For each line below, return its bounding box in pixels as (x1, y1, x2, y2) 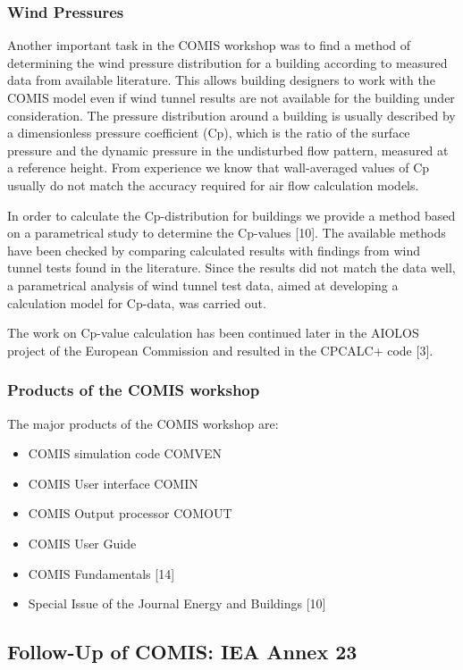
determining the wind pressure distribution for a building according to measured (7, 53, 448, 71)
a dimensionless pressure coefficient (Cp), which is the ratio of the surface (7, 123, 410, 142)
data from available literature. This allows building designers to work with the (7, 71, 435, 89)
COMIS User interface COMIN (28, 473, 198, 492)
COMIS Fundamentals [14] (28, 564, 175, 582)
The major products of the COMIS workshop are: (7, 414, 279, 432)
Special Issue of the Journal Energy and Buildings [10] (28, 594, 326, 613)
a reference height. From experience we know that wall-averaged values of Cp (7, 158, 430, 177)
